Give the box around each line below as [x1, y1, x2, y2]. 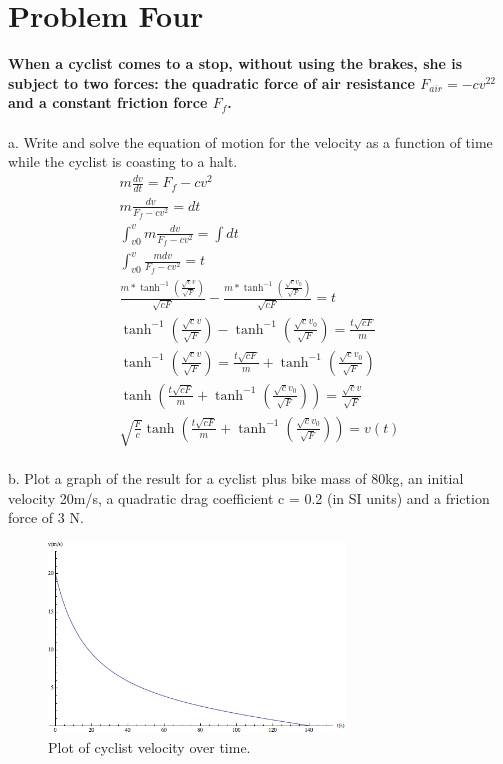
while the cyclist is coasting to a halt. [8, 151, 238, 172]
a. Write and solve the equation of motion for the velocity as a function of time [8, 131, 493, 152]
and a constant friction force [8, 92, 208, 113]
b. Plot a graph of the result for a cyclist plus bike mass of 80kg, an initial [8, 468, 464, 489]
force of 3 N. [8, 507, 84, 528]
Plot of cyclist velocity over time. [48, 737, 251, 758]
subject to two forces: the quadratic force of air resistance [8, 72, 415, 93]
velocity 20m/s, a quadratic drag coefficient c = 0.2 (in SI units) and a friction [8, 487, 490, 508]
